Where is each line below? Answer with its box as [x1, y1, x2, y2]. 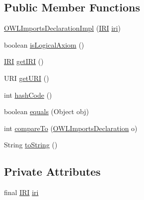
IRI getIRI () [4, 56, 44, 67]
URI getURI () [4, 72, 49, 83]
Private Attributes [4, 164, 101, 179]
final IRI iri [4, 187, 39, 198]
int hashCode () [4, 89, 52, 100]
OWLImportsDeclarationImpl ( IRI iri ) [4, 23, 121, 33]
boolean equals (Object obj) [4, 106, 89, 117]
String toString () [4, 139, 58, 150]
